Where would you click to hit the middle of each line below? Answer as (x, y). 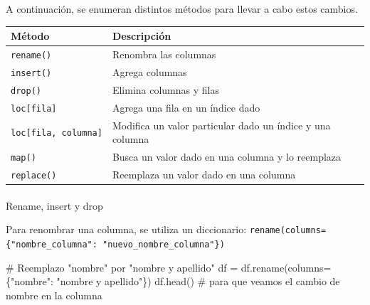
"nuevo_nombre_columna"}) (164, 244)
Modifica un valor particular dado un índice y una (221, 125)
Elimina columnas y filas (165, 89)
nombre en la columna (54, 295)
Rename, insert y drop (54, 205)
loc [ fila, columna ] (57, 133)
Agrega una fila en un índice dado (186, 107)
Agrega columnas (149, 71)
